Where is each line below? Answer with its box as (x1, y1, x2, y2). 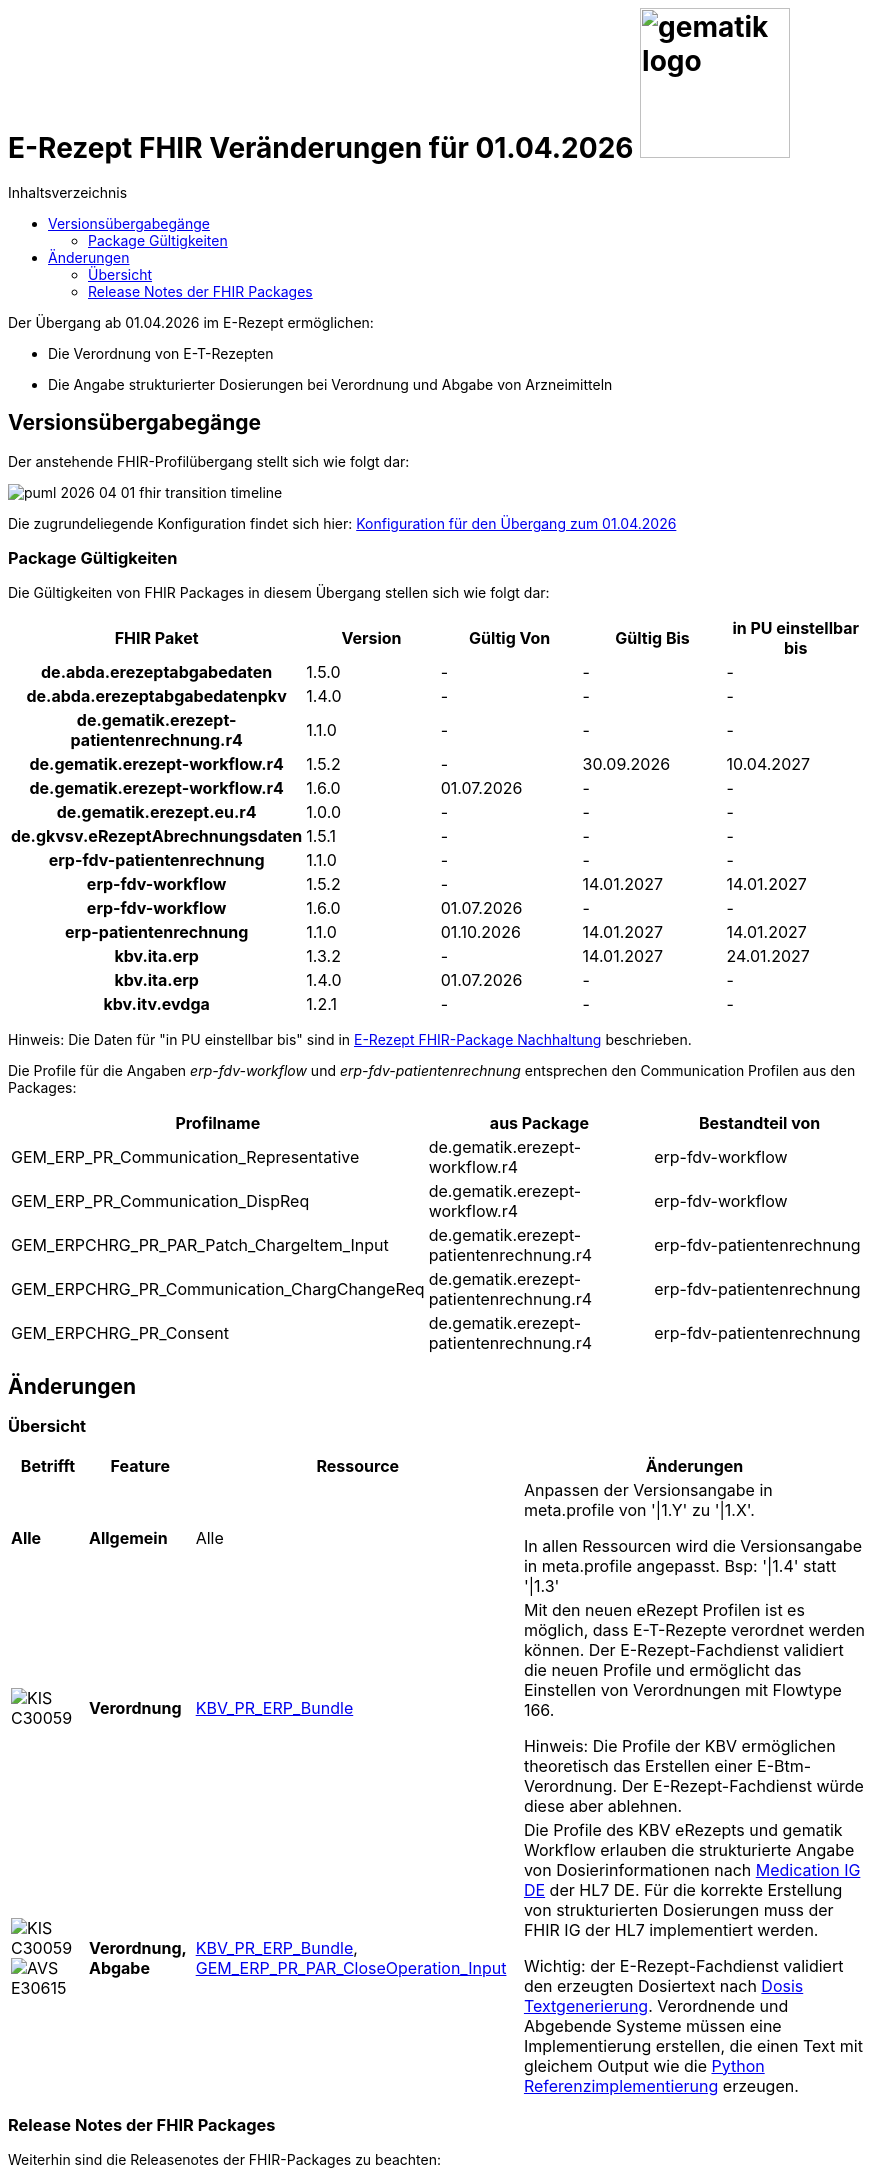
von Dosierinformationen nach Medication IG (523, 1859, 861, 1880)
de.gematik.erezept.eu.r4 (56, 802, 257, 823)
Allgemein (88, 1527, 168, 1548)
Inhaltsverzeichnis (8, 183, 128, 201)
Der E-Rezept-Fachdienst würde (621, 1775, 864, 1796)
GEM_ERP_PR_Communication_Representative (11, 1147, 360, 1168)
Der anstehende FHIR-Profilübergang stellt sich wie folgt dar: (8, 452, 410, 470)
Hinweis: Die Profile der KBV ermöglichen (523, 1735, 836, 1756)
